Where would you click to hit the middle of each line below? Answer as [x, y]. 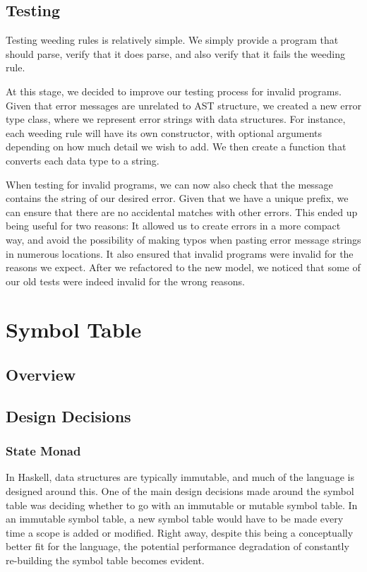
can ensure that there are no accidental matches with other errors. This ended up [182, 211]
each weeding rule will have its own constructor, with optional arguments [164, 132]
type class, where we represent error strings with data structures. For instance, [176, 119]
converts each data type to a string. [83, 160]
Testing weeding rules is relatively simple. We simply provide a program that [172, 40]
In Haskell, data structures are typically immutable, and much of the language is [180, 477]
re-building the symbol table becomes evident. [105, 560]
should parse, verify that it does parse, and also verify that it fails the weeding [175, 53]
